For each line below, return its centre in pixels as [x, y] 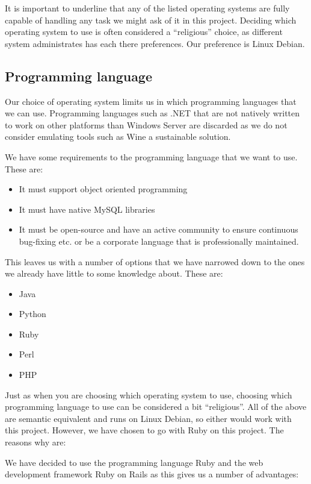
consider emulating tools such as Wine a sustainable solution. [118, 137]
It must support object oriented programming [103, 189]
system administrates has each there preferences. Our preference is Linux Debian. [155, 43]
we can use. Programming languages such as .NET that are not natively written [152, 113]
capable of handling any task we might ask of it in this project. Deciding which [151, 20]
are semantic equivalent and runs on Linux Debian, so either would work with [148, 418]
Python [32, 314]
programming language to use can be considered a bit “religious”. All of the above [156, 407]
